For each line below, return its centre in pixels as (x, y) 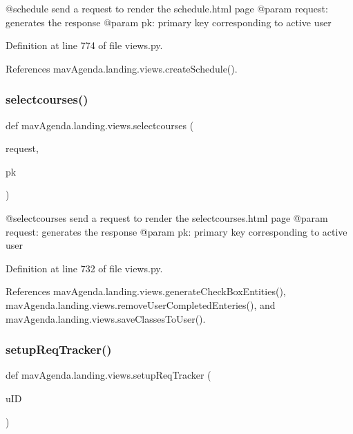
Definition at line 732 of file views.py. (84, 268)
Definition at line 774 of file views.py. (84, 45)
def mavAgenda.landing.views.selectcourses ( (100, 125)
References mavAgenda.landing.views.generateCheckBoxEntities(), (146, 291)
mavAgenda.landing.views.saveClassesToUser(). (106, 318)
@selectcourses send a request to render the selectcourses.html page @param (167, 217)
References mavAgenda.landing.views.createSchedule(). (122, 68)
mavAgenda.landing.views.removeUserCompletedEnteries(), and (141, 304)
